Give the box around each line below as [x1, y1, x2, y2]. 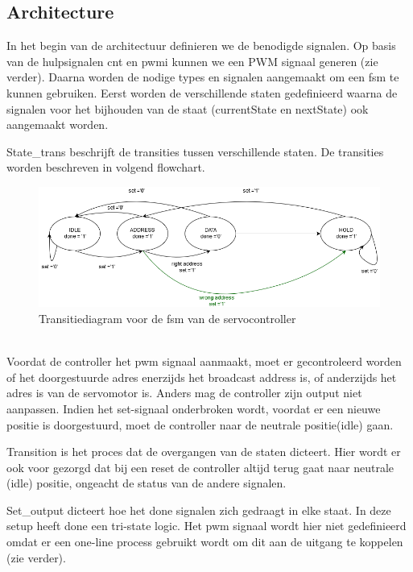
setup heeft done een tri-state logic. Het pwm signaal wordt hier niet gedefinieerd [6, 517, 407, 534]
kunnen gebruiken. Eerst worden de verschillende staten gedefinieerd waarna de [6, 84, 398, 101]
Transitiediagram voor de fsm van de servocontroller [39, 309, 296, 326]
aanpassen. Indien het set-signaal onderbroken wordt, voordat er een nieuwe [6, 400, 381, 417]
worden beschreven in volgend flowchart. [6, 159, 205, 176]
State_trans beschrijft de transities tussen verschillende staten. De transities [6, 143, 384, 160]
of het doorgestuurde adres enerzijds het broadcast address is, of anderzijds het [6, 368, 397, 385]
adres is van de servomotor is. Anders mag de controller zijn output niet [6, 384, 362, 401]
